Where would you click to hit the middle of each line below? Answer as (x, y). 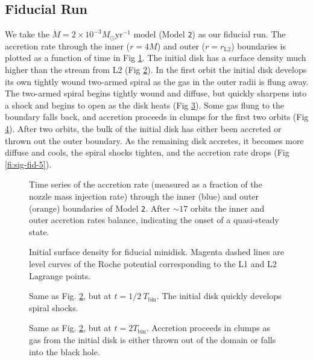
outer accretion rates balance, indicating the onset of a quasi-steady (154, 220)
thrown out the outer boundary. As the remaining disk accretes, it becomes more (154, 140)
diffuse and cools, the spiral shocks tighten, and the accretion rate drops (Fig (147, 152)
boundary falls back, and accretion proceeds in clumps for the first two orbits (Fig (157, 117)
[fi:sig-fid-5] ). (28, 164)
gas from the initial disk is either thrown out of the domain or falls (153, 339)
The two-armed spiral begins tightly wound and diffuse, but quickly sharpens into (156, 93)
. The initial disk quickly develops (219, 296)
